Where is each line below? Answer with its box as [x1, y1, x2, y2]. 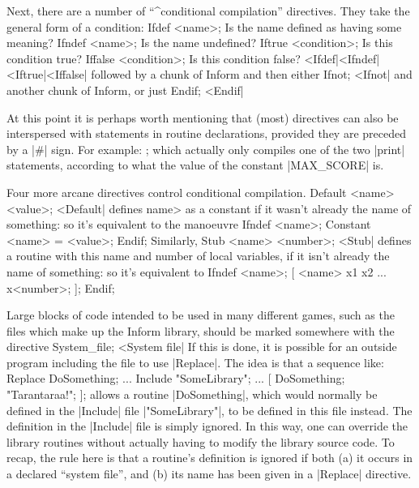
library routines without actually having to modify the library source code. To [6, 433, 395, 450]
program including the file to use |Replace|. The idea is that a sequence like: [6, 353, 384, 370]
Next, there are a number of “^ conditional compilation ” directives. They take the [6, 2, 410, 19]
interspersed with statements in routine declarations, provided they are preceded [6, 125, 406, 142]
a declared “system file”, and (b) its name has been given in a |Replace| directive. [6, 465, 412, 482]
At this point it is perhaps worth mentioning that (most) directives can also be [6, 109, 399, 126]
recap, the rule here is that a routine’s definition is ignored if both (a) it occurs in [6, 449, 413, 466]
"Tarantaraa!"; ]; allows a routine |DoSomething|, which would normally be [6, 386, 378, 403]
